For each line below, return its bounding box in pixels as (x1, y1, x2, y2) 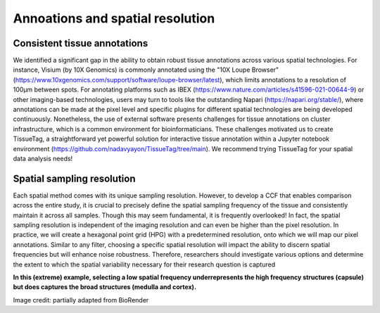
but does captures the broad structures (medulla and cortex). (13, 283, 197, 291)
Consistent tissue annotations (13, 37, 148, 49)
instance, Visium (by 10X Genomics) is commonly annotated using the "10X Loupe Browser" (13, 65, 279, 74)
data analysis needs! (13, 154, 73, 162)
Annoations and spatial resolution (13, 11, 215, 26)
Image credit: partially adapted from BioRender (13, 295, 149, 304)
